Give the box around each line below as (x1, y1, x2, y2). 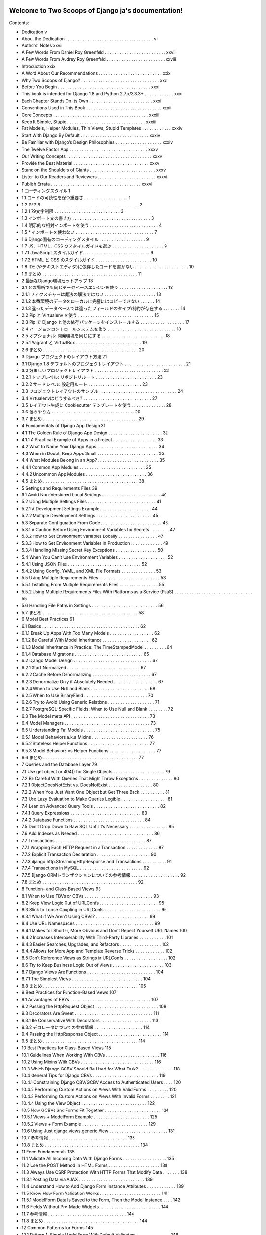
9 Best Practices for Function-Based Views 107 (21, 989, 117, 995)
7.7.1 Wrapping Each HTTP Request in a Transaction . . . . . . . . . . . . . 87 (21, 845, 164, 850)
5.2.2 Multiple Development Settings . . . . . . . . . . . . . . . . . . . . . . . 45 (21, 513, 159, 519)
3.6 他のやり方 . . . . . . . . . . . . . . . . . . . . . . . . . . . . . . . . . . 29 (21, 409, 141, 415)
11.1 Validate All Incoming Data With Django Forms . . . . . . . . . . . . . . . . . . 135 (21, 1155, 174, 1161)
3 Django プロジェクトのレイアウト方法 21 (21, 354, 107, 360)
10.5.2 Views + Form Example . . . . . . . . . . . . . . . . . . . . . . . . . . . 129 (21, 1121, 156, 1127)
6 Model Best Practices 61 (21, 617, 74, 622)
